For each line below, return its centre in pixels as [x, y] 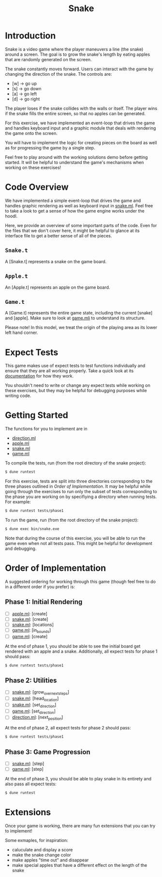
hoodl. [11, 216]
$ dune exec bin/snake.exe [32, 529]
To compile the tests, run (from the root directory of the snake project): [76, 463]
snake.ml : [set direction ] [34, 705]
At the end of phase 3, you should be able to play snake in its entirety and [78, 779]
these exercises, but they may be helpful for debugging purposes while [76, 391]
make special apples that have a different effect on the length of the [80, 865]
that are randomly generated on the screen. [48, 59]
